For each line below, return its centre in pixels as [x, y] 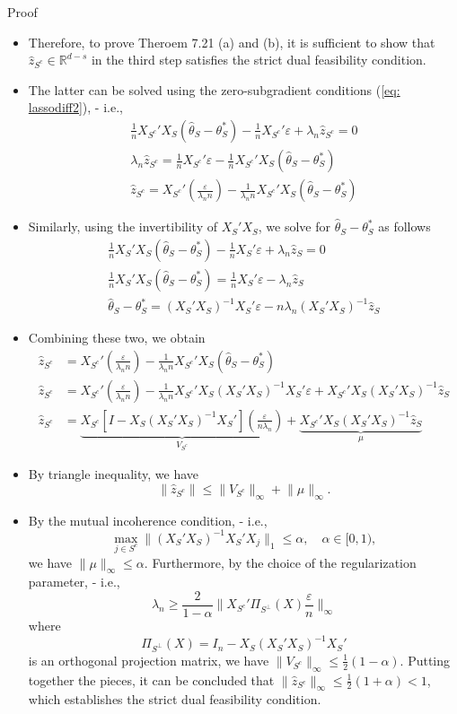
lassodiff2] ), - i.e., [75, 107]
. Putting [425, 660]
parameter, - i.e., [74, 582]
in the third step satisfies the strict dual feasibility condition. [259, 60]
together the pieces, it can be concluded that [151, 679]
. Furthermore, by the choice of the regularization [280, 562]
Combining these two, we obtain [117, 338]
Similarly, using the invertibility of [123, 226]
